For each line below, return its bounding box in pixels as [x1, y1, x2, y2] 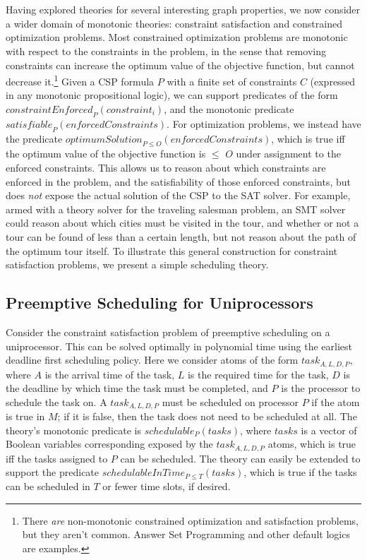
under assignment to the [236, 146, 341, 161]
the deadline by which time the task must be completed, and [6, 381, 268, 395]
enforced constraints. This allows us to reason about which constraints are [6, 160, 326, 174]
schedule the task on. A [6, 394, 107, 409]
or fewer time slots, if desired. [102, 479, 231, 494]
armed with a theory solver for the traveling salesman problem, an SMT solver [6, 201, 346, 216]
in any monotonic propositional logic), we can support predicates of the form [6, 88, 338, 102]
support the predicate [6, 465, 100, 479]
